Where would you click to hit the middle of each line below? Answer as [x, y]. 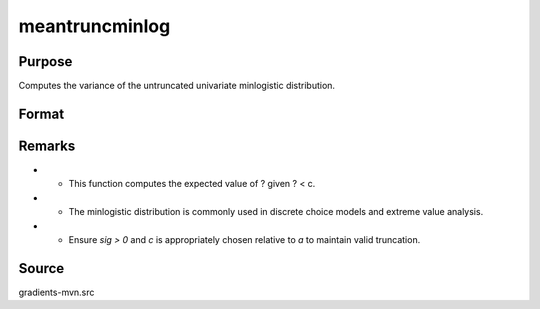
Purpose [45, 61]
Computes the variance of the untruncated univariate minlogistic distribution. [176, 86]
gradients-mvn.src [56, 292]
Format [41, 113]
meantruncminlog [94, 26]
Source [41, 268]
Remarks [47, 145]
